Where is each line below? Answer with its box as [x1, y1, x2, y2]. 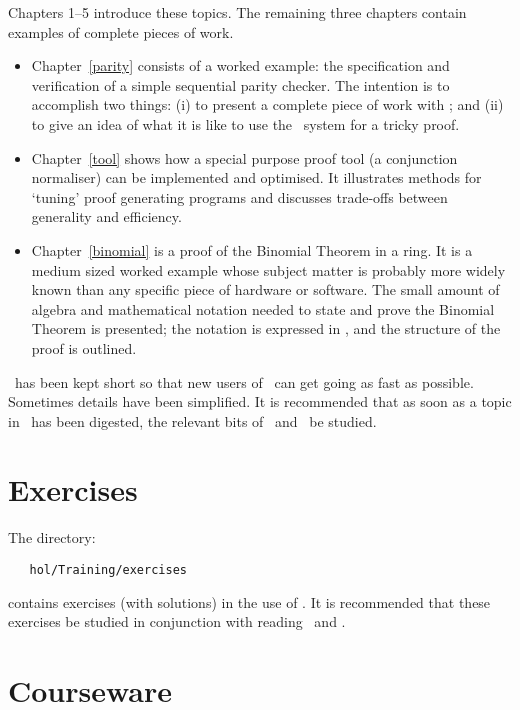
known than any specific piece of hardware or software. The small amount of [31, 279, 500, 300]
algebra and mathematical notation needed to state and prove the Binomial [31, 298, 495, 319]
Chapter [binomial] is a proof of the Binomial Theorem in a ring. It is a [31, 239, 473, 260]
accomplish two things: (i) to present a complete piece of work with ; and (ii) [31, 94, 504, 115]
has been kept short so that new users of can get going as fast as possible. [14, 371, 474, 392]
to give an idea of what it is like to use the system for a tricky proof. [31, 113, 460, 134]
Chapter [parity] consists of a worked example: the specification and [31, 55, 450, 76]
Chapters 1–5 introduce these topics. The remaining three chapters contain [8, 2, 467, 22]
